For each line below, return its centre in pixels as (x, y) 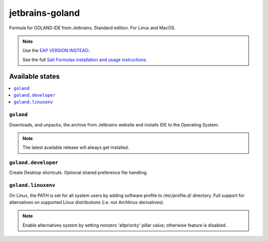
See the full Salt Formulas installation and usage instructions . (85, 60)
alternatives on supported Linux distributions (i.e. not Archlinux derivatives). (87, 202)
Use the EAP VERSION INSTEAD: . (57, 51)
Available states (34, 76)
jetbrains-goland (45, 13)
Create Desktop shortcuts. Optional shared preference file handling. (79, 173)
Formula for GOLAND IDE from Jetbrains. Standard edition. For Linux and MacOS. (92, 28)
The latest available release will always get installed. (76, 148)
